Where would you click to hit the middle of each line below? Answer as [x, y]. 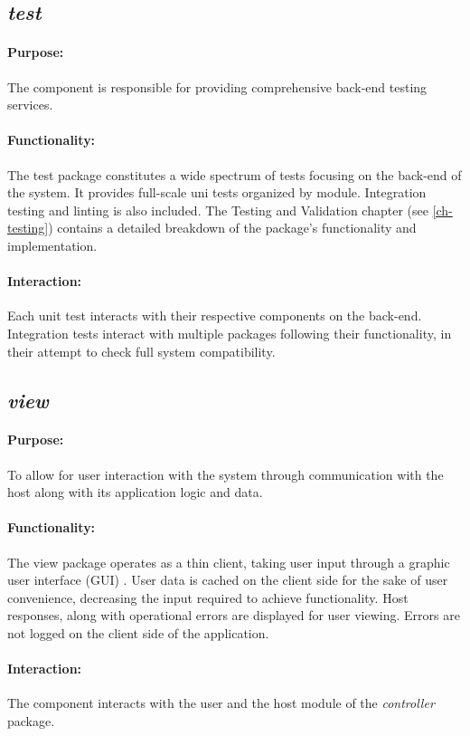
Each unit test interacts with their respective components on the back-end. [215, 315]
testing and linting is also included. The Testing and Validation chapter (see [218, 210]
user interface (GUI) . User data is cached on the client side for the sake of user [228, 580]
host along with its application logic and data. [135, 492]
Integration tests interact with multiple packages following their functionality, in [230, 333]
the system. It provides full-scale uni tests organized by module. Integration [217, 192]
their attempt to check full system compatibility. [141, 351]
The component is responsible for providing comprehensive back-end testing [217, 86]
